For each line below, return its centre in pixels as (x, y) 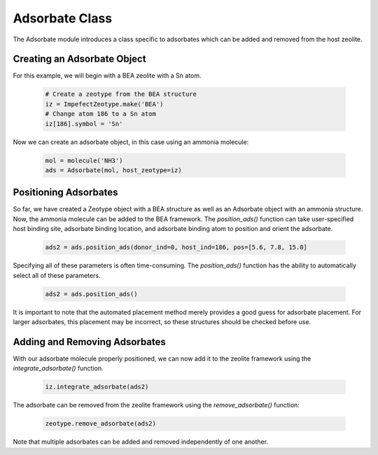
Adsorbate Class (62, 18)
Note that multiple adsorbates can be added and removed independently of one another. (141, 442)
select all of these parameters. (57, 275)
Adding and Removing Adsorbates (89, 342)
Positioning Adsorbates (65, 192)
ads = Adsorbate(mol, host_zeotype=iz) (113, 170)
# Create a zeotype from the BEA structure (121, 94)
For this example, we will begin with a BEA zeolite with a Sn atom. (107, 76)
